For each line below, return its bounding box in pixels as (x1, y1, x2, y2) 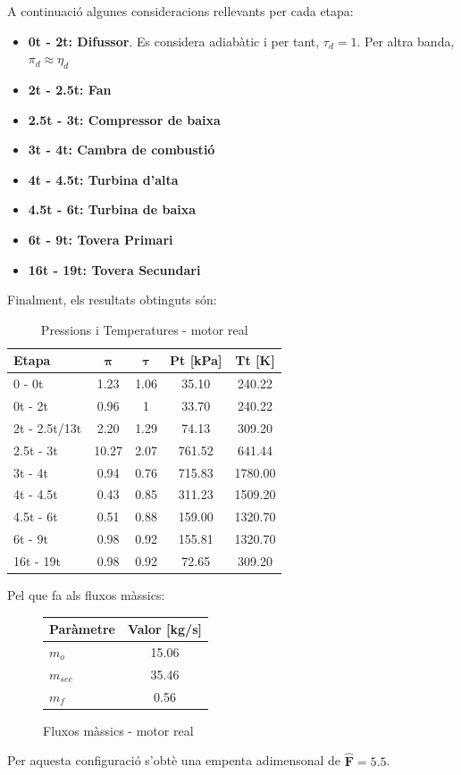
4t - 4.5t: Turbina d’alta (28, 170, 179, 188)
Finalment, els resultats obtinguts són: (7, 290, 217, 309)
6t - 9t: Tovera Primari (28, 229, 173, 248)
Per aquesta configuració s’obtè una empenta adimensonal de (7, 751, 341, 770)
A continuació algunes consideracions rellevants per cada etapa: (7, 2, 354, 20)
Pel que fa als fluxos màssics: (7, 586, 165, 604)
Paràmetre (49, 620, 115, 638)
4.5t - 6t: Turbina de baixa (28, 200, 197, 219)
